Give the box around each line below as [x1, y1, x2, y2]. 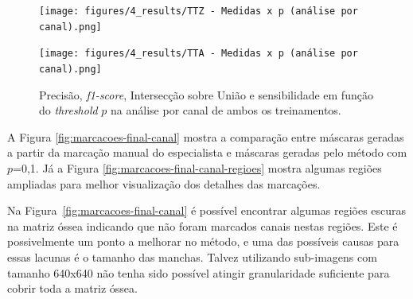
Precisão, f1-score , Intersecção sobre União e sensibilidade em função [39, 86, 373, 103]
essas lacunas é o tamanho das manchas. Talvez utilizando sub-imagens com [7, 248, 377, 265]
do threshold [39, 102, 98, 118]
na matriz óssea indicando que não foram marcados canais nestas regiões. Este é [7, 217, 398, 234]
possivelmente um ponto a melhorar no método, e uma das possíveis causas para [7, 233, 399, 250]
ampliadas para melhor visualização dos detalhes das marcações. [7, 175, 321, 192]
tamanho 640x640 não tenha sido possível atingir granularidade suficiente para [7, 264, 390, 281]
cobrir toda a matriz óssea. [7, 280, 138, 297]
